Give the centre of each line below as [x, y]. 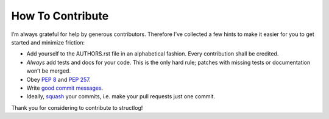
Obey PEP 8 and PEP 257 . [58, 79]
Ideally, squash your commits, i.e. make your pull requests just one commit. [121, 96]
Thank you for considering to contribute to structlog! [77, 107]
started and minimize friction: [48, 42]
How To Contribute [60, 16]
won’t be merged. [49, 71]
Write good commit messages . [65, 88]
